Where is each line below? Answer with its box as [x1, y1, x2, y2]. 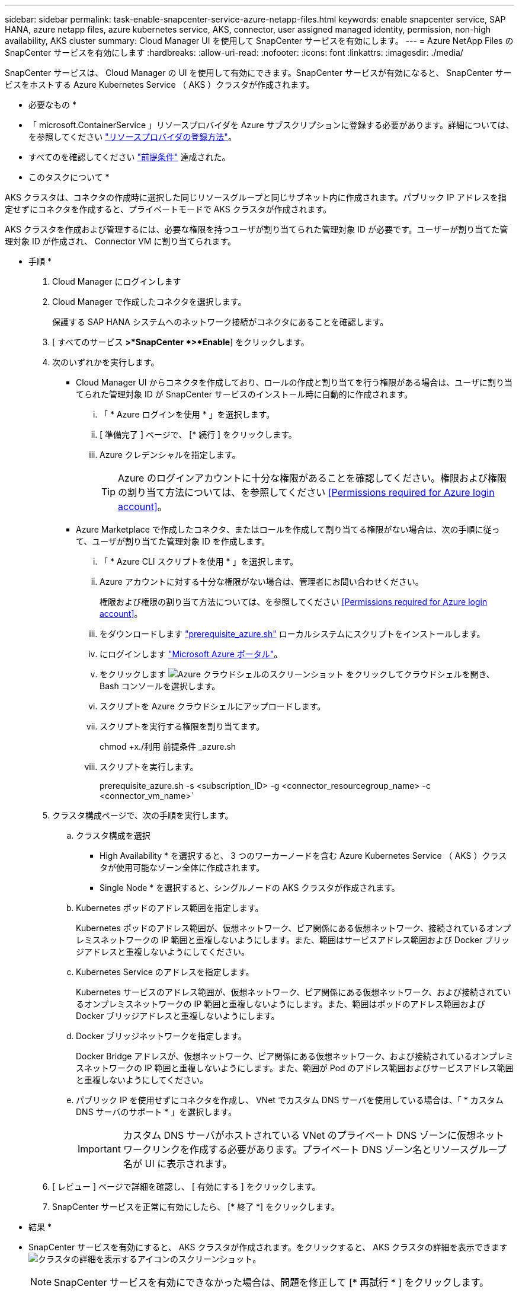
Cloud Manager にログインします [52, 276, 181, 286]
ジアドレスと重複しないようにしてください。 [76, 947, 249, 957]
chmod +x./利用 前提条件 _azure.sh [100, 741, 236, 751]
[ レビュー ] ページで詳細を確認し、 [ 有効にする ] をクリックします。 [52, 1181, 321, 1192]
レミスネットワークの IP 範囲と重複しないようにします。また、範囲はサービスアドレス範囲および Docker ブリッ [76, 935, 510, 945]
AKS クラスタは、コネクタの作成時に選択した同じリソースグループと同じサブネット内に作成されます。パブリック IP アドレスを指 [5, 192, 507, 202]
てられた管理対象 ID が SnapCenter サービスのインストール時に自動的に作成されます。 [76, 389, 413, 399]
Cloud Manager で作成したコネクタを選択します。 [52, 297, 246, 307]
